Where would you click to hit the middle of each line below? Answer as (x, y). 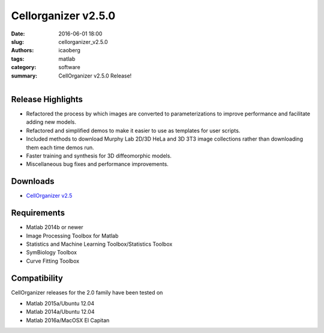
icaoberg (70, 50)
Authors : (22, 50)
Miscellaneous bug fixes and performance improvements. (97, 164)
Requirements (38, 213)
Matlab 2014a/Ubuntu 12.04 (60, 312)
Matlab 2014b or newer (55, 227)
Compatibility (37, 278)
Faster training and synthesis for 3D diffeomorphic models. (99, 156)
